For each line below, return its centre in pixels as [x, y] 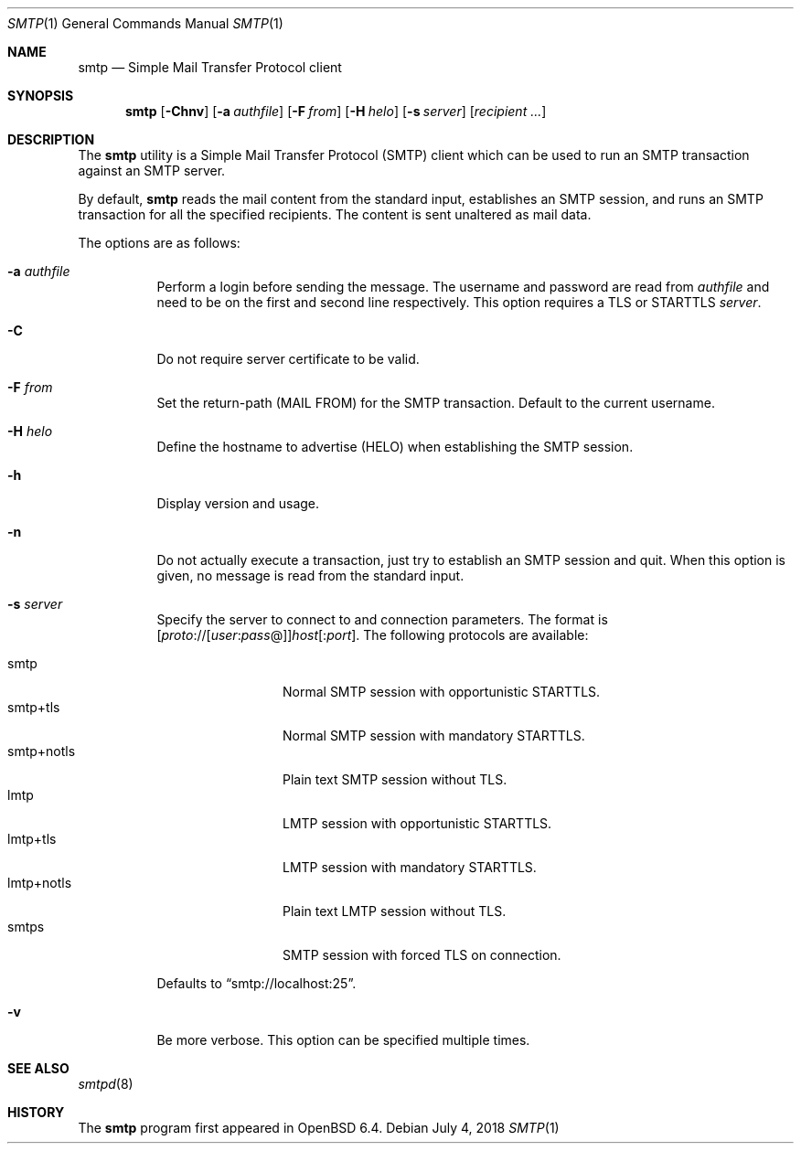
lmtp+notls [40, 883]
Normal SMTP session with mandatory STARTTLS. [434, 735]
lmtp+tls [32, 839]
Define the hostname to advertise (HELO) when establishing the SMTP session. [395, 447]
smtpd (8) [106, 1084]
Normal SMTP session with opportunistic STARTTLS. [442, 692]
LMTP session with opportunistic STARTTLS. [417, 823]
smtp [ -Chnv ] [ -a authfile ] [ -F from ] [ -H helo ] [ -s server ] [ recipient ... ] [336, 111]
